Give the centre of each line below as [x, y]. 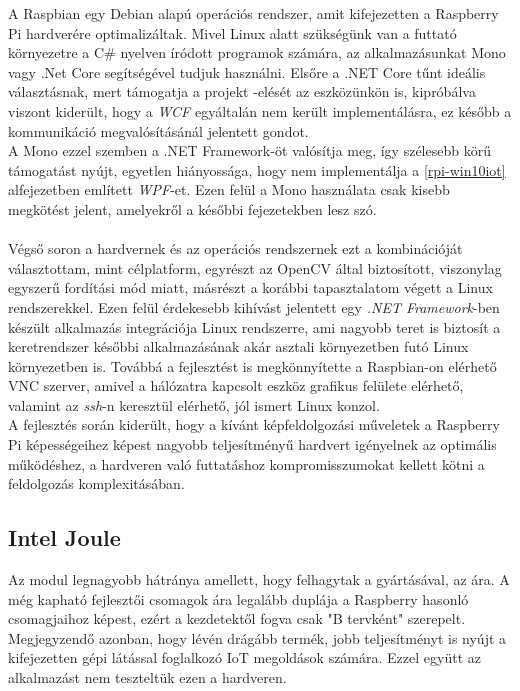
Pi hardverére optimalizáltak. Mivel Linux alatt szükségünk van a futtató [232, 32]
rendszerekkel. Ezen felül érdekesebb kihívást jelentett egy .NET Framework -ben [254, 306]
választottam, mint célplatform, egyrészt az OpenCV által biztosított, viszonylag [255, 267]
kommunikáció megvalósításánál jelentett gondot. [158, 130]
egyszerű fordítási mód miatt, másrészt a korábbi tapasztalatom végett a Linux [250, 287]
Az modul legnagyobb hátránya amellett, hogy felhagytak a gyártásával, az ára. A [259, 579]
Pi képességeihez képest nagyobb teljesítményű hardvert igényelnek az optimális [252, 444]
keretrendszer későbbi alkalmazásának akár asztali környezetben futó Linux [238, 346]
